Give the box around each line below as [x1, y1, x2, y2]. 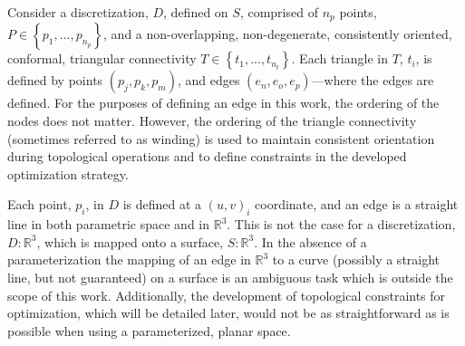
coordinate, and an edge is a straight [255, 195, 459, 214]
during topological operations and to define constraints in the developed [7, 147, 407, 166]
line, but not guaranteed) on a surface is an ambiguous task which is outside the [7, 268, 453, 286]
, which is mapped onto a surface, [36, 232, 223, 251]
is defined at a [122, 195, 202, 214]
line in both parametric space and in [7, 215, 210, 234]
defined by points [7, 71, 103, 90]
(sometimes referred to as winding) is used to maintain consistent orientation [7, 129, 435, 148]
